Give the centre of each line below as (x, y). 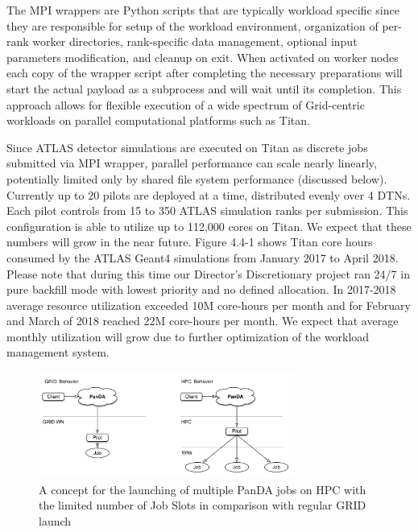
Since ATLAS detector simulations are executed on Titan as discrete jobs (187, 147)
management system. (58, 352)
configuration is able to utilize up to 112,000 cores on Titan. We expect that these (209, 226)
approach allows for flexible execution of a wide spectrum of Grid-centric (186, 104)
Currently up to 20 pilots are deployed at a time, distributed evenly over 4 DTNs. (209, 194)
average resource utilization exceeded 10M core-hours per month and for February (209, 305)
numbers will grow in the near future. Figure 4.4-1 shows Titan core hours (190, 242)
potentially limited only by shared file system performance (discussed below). (197, 178)
